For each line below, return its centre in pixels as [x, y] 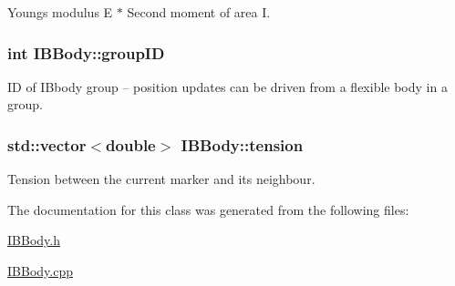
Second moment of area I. [199, 12]
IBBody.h [34, 240]
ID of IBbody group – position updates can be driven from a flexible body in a [227, 86]
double [131, 144]
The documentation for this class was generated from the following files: [208, 209]
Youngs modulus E [60, 12]
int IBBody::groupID [86, 52]
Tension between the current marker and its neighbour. [161, 179]
